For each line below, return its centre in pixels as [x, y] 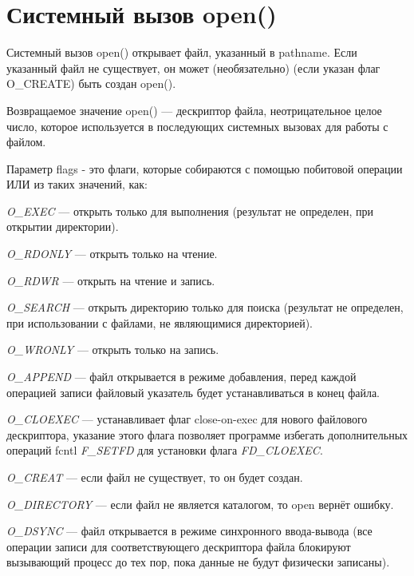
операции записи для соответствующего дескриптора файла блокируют [179, 546]
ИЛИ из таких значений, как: [77, 184]
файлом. [26, 142]
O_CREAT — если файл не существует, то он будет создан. [155, 477]
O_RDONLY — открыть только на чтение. [112, 254]
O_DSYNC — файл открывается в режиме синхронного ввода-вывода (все [189, 531]
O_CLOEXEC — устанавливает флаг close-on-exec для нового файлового [187, 419]
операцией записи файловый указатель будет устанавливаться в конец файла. [193, 392]
